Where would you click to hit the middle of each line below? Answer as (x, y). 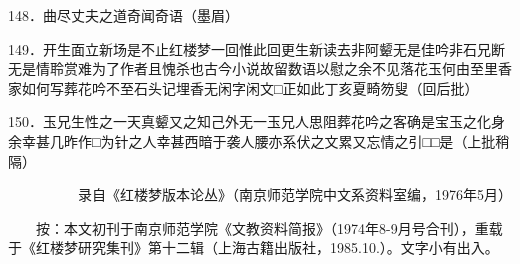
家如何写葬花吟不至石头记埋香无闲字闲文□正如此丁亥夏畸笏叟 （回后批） (243, 87)
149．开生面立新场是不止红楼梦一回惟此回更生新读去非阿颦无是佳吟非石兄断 (256, 48)
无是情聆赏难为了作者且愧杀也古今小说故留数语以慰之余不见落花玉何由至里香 (260, 68)
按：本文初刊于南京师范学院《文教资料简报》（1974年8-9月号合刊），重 (262, 227)
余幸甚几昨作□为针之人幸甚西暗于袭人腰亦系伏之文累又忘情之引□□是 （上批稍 (259, 140)
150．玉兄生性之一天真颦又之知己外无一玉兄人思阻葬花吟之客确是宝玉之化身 (256, 121)
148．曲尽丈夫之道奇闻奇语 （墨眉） (123, 15)
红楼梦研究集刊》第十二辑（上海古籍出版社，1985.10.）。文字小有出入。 (267, 247)
